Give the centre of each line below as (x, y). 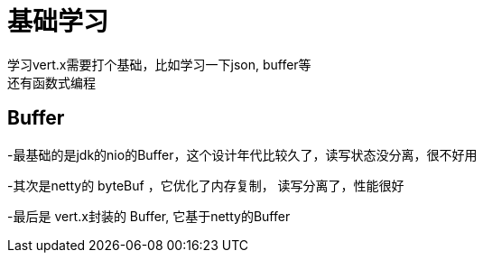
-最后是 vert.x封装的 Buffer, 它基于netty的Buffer (149, 216)
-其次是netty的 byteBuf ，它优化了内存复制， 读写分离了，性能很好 (206, 185)
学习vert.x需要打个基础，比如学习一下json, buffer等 (159, 64)
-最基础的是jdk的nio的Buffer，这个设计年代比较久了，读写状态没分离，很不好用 (242, 154)
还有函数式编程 (51, 82)
